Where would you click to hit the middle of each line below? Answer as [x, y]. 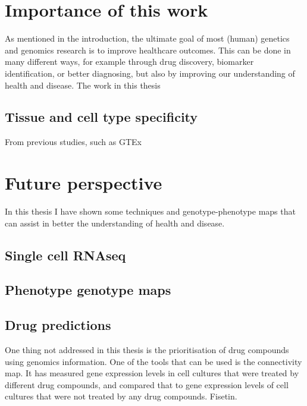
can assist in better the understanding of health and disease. [115, 223]
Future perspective [84, 183]
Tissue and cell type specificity [101, 117]
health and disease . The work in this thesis [83, 85]
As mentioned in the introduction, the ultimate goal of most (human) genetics [147, 38]
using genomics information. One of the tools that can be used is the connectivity [153, 361]
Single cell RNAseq [65, 255]
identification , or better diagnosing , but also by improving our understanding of [150, 73]
